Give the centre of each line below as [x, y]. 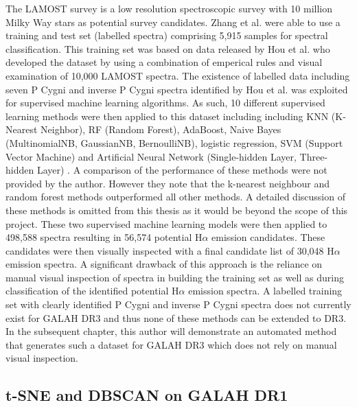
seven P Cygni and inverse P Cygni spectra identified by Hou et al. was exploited [177, 89]
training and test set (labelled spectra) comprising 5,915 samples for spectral [167, 35]
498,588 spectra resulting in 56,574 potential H [104, 237]
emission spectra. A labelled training [265, 291]
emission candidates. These [268, 237]
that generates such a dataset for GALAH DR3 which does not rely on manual [171, 344]
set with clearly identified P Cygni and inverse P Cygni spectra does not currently [178, 304]
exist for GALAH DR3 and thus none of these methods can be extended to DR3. [176, 317]
